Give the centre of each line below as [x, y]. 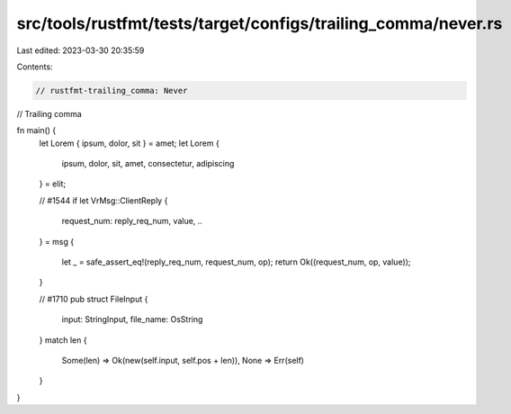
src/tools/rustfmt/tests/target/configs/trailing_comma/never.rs [260, 23]
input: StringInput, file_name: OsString [132, 319]
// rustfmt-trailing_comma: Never [112, 90]
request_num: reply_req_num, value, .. [132, 221]
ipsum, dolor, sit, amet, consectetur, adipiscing [148, 164]
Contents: [35, 67]
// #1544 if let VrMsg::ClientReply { [103, 200]
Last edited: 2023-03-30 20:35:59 [81, 50]
